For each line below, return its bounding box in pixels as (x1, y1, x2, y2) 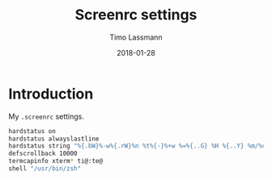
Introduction (8, 85, 94, 103)
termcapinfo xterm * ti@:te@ (8, 157, 104, 165)
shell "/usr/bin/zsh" (8, 165, 82, 173)
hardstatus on (8, 127, 57, 135)
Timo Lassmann (108, 32, 164, 42)
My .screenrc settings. (8, 111, 85, 121)
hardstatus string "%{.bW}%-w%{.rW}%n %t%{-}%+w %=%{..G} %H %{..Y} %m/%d (8, 142, 266, 150)
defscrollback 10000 (8, 149, 79, 158)
